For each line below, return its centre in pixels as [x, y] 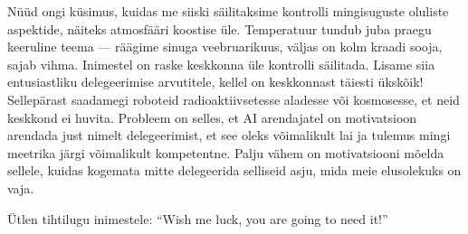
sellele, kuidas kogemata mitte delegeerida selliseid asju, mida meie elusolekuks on [234, 170]
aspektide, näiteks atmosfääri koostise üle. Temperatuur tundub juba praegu [220, 28]
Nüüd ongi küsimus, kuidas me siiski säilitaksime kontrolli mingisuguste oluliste [228, 11]
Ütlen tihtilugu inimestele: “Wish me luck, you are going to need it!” [198, 218]
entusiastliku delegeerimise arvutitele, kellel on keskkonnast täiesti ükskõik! [215, 82]
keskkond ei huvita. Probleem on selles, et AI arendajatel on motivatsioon [212, 117]
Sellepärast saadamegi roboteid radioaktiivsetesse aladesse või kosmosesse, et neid [234, 99]
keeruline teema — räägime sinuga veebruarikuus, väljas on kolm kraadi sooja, [225, 47]
